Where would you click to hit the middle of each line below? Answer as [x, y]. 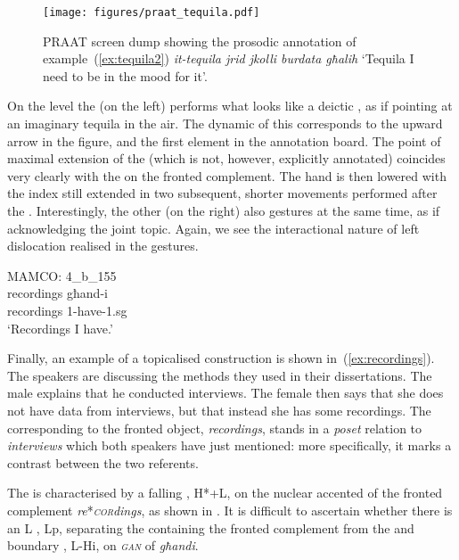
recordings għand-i [57, 293]
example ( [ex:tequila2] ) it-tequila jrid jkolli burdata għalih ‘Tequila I [229, 58]
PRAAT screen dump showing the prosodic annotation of [200, 41]
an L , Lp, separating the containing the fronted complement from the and [211, 527]
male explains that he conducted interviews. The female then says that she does [225, 393]
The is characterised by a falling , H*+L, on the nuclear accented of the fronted [225, 493]
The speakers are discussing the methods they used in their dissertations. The [220, 375]
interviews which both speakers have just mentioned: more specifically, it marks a [229, 445]
